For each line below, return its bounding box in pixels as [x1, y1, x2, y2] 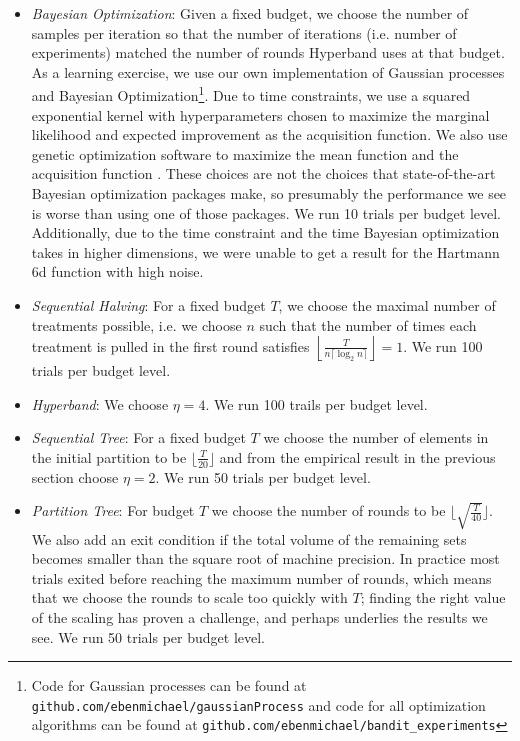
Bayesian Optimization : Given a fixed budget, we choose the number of [31, 3, 469, 23]
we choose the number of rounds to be [211, 500, 446, 521]
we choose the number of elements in [263, 427, 489, 448]
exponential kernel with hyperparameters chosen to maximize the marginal [31, 104, 490, 125]
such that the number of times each [259, 314, 477, 335]
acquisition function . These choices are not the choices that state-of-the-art [31, 163, 496, 184]
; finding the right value [360, 587, 506, 608]
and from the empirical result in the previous [219, 446, 496, 467]
